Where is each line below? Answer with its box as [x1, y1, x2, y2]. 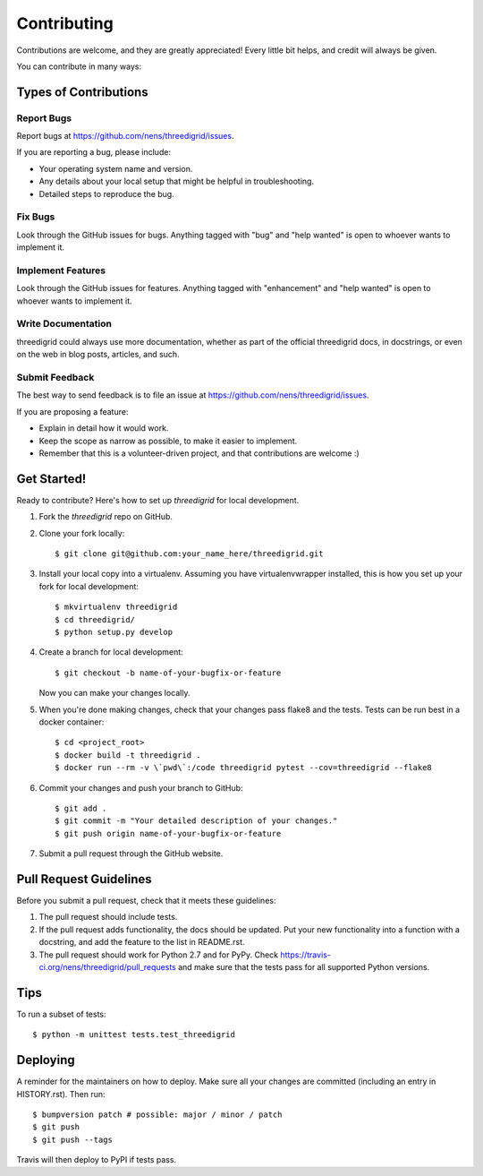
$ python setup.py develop [55, 627, 174, 637]
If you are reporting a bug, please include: [16, 147, 172, 158]
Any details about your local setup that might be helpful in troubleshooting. [38, 176, 315, 187]
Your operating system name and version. [38, 163, 193, 174]
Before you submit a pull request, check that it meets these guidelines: [16, 895, 276, 906]
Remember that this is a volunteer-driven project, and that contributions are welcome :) [38, 448, 360, 459]
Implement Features [16, 264, 106, 277]
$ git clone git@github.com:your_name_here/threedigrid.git [55, 549, 324, 559]
